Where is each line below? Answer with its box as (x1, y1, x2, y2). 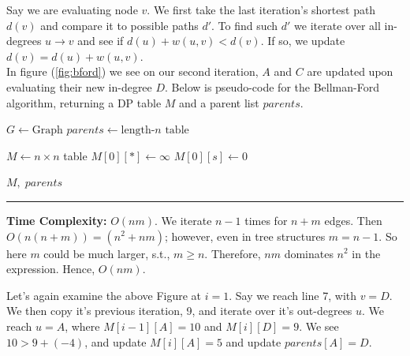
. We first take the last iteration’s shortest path (147, 2, 376, 17)
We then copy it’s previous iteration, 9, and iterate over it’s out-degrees (6, 302, 352, 319)
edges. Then (324, 212, 382, 228)
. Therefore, (204, 245, 261, 261)
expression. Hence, (6, 260, 95, 277)
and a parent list (179, 94, 259, 111)
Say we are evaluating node (6, 2, 138, 17)
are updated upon (307, 63, 393, 80)
